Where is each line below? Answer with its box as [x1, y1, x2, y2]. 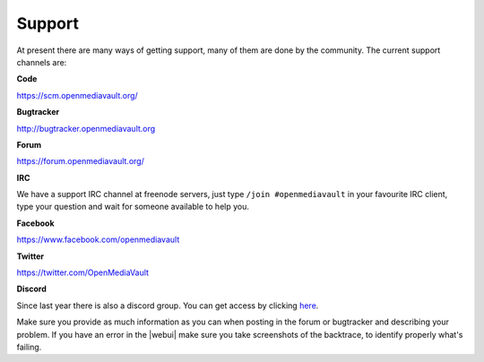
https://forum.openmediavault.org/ [16, 156, 145, 167]
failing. [16, 341, 42, 352]
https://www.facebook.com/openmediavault [16, 234, 180, 246]
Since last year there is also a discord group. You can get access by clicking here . [16, 300, 319, 311]
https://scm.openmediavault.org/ [16, 90, 138, 100]
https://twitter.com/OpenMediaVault [16, 267, 150, 278]
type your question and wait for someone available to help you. [16, 202, 250, 212]
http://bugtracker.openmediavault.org [16, 123, 156, 134]
